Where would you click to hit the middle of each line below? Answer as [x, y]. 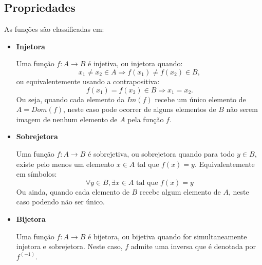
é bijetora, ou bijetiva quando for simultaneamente [167, 236]
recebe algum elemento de [180, 191]
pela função [146, 119]
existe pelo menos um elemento [65, 164]
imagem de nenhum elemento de [67, 119]
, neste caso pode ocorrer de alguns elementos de [139, 109]
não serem [242, 109]
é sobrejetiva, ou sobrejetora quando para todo [161, 153]
